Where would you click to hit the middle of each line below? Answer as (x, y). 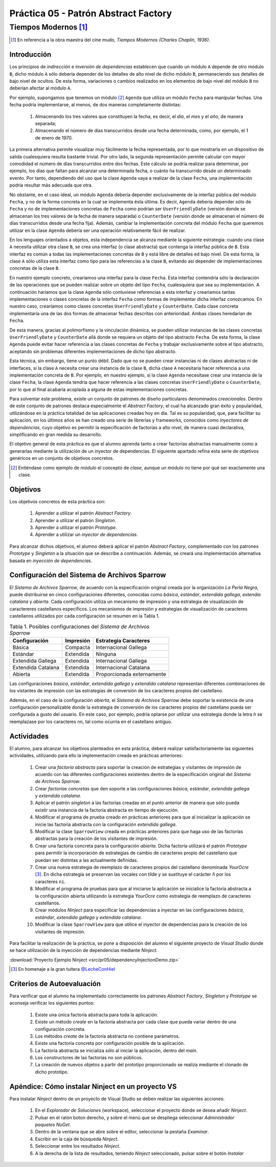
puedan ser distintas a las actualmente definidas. (87, 860)
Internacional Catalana (123, 667)
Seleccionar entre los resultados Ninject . (78, 1146)
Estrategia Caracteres (123, 640)
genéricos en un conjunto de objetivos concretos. (62, 458)
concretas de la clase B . (34, 268)
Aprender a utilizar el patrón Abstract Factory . (84, 513)
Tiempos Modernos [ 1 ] (49, 27)
